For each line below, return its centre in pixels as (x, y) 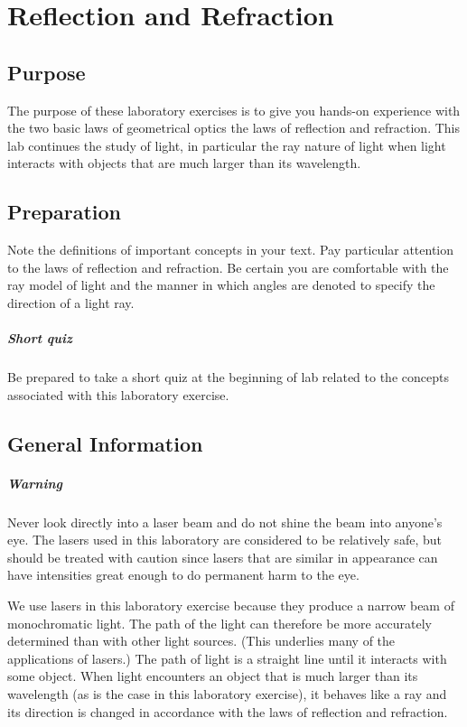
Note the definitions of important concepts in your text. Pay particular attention (231, 250)
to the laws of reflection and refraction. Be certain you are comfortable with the (228, 267)
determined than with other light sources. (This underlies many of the (201, 641)
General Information (105, 443)
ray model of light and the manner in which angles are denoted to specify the (221, 285)
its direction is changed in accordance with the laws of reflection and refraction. (228, 711)
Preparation (64, 212)
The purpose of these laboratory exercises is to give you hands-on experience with (234, 110)
